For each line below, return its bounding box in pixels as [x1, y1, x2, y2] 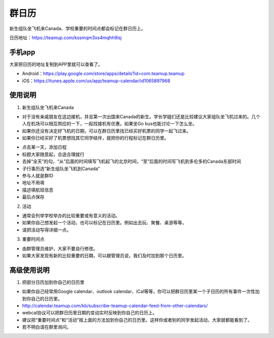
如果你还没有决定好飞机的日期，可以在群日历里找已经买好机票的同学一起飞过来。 [22, 127, 191, 134]
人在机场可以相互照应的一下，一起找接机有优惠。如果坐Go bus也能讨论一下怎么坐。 [22, 121, 197, 127]
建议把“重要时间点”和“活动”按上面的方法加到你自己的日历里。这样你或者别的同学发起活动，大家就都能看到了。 [22, 317, 252, 323]
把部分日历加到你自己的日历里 [22, 279, 85, 285]
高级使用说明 [9, 265, 50, 274]
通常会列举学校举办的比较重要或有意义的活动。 [22, 213, 120, 218]
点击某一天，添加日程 [22, 144, 67, 150]
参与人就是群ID [22, 173, 53, 179]
